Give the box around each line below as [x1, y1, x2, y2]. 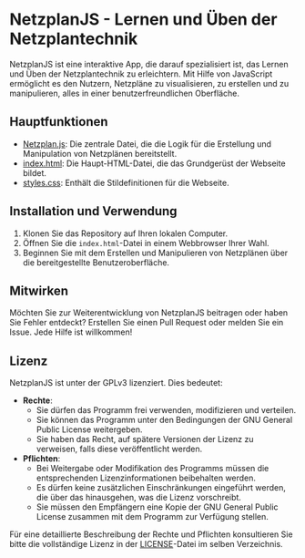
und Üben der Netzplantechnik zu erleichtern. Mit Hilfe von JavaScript [9, 68, 273, 79]
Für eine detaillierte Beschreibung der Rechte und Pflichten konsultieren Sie [9, 529, 293, 540]
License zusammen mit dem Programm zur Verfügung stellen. [36, 511, 269, 522]
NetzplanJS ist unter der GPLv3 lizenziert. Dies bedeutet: [9, 377, 223, 388]
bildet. [22, 167, 47, 178]
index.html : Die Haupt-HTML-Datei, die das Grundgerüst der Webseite [22, 158, 286, 169]
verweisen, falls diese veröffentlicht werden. [36, 443, 203, 455]
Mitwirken [9, 283, 69, 298]
